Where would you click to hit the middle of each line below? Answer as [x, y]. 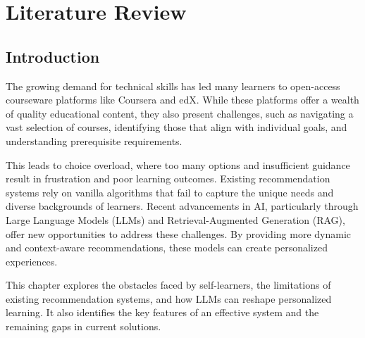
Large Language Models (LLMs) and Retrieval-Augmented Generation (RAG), [175, 219]
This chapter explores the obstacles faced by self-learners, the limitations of [168, 285]
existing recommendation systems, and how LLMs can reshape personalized [169, 298]
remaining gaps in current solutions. [83, 326]
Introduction [53, 56]
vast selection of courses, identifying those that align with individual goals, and [177, 127]
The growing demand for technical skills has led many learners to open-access [173, 86]
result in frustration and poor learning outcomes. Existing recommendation [168, 179]
